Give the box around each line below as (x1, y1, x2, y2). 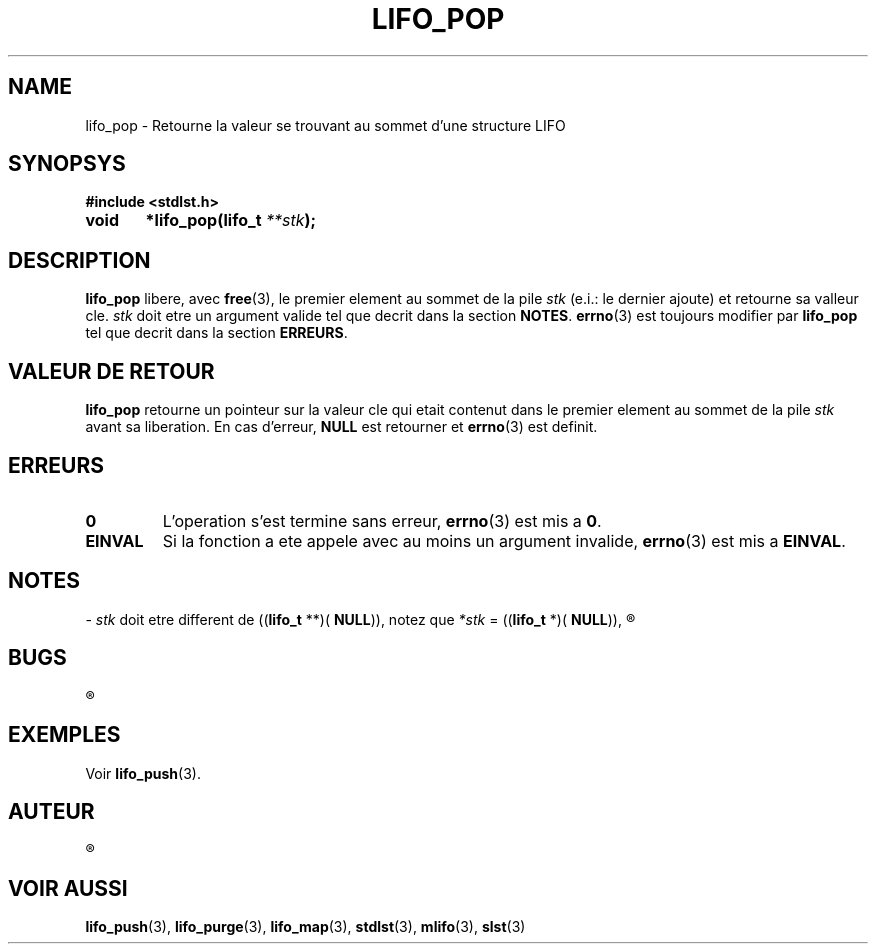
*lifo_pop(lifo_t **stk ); (145, 210, 317, 231)
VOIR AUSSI (8, 875, 128, 901)
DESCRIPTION (8, 247, 151, 273)
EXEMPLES (8, 722, 121, 748)
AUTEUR (8, 798, 95, 824)
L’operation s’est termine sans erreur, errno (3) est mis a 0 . (162, 510, 602, 531)
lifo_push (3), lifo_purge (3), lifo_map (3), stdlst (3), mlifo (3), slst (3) (85, 918, 526, 936)
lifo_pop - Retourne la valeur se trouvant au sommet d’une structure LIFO (85, 116, 566, 134)
